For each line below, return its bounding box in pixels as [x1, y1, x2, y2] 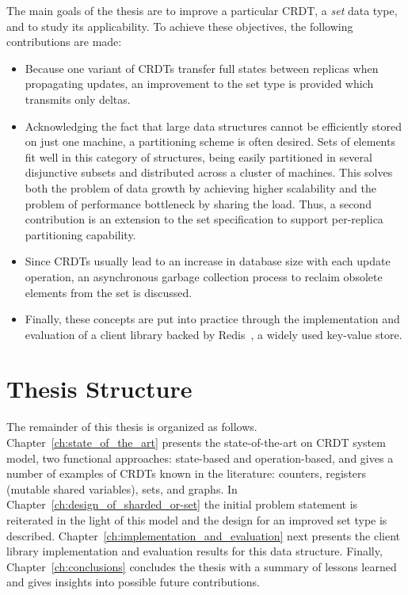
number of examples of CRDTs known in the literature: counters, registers [6, 465, 367, 482]
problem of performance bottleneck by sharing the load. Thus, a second [25, 195, 372, 212]
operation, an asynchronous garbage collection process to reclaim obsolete [25, 268, 383, 284]
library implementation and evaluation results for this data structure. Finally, [6, 543, 383, 559]
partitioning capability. [25, 226, 136, 242]
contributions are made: [6, 33, 122, 50]
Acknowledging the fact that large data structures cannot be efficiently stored [25, 117, 402, 134]
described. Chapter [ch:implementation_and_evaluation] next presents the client [6, 527, 400, 544]
